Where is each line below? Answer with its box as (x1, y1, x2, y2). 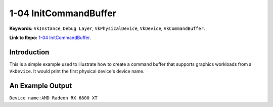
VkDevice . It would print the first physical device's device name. (9, 68, 145, 75)
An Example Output (9, 82, 72, 90)
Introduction (9, 48, 50, 56)
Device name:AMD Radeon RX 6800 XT (9, 95, 98, 101)
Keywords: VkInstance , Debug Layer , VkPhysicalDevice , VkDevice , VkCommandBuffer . (9, 25, 205, 31)
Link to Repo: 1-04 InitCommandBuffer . (9, 34, 91, 41)
